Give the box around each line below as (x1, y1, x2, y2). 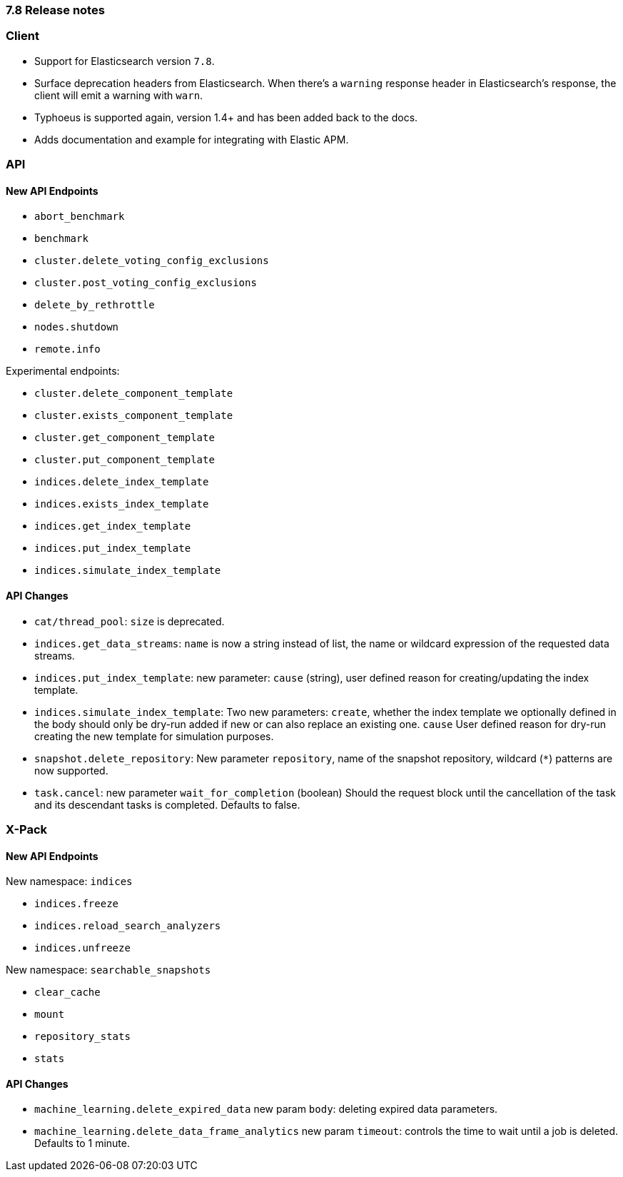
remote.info (34, 343, 101, 355)
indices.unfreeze (34, 942, 131, 954)
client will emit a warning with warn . (34, 89, 203, 101)
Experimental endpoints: (6, 365, 120, 378)
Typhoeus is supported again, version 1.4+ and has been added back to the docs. (34, 111, 418, 123)
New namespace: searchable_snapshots (6, 964, 211, 976)
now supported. (34, 764, 108, 777)
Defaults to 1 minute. (34, 1137, 130, 1150)
